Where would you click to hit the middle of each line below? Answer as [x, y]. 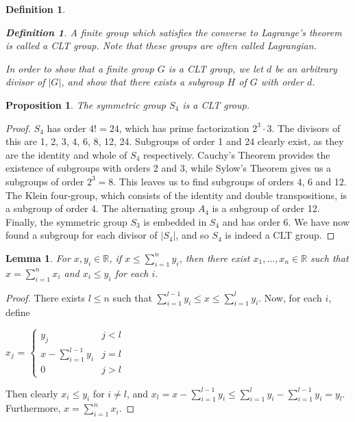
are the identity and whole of [66, 154]
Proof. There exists [46, 297]
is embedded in [175, 221]
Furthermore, [33, 408]
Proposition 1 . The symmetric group [86, 104]
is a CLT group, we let [216, 68]
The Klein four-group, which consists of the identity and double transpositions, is [176, 195]
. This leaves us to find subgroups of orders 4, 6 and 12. [230, 181]
